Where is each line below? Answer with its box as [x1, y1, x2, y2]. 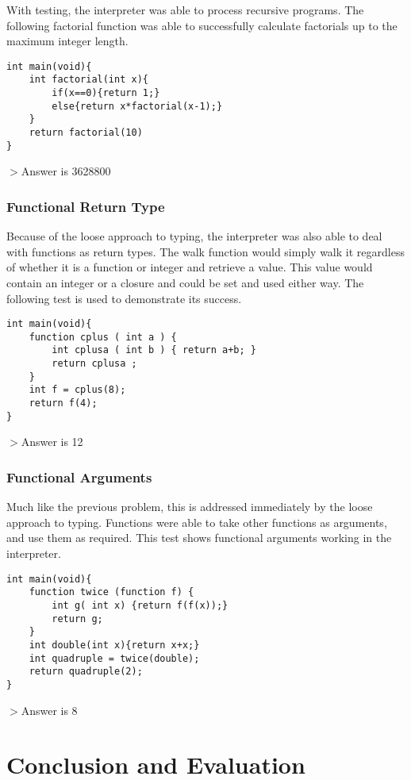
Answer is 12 [21, 433, 83, 450]
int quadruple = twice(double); [29, 652, 200, 664]
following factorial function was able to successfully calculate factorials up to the [6, 17, 398, 33]
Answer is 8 [21, 701, 78, 718]
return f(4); [29, 398, 98, 409]
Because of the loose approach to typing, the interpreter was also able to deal [6, 228, 382, 244]
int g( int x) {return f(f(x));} [52, 599, 229, 611]
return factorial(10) [29, 127, 143, 139]
